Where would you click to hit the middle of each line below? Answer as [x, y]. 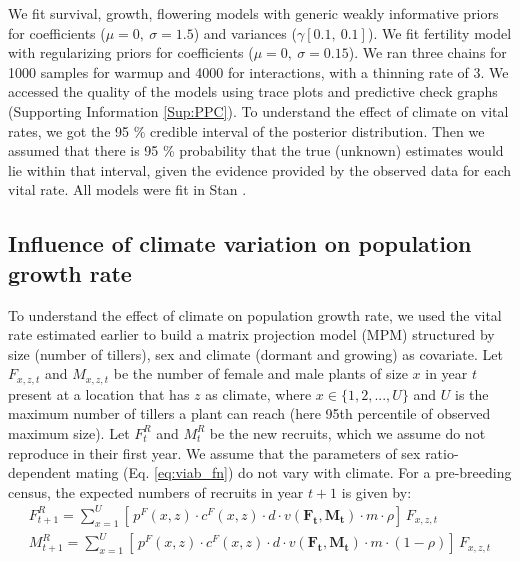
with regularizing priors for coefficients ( [131, 52]
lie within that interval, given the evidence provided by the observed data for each [260, 169]
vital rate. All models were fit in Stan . [127, 189]
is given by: [376, 491]
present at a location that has [99, 393]
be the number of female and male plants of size [260, 373]
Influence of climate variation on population [240, 243]
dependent [40, 472]
